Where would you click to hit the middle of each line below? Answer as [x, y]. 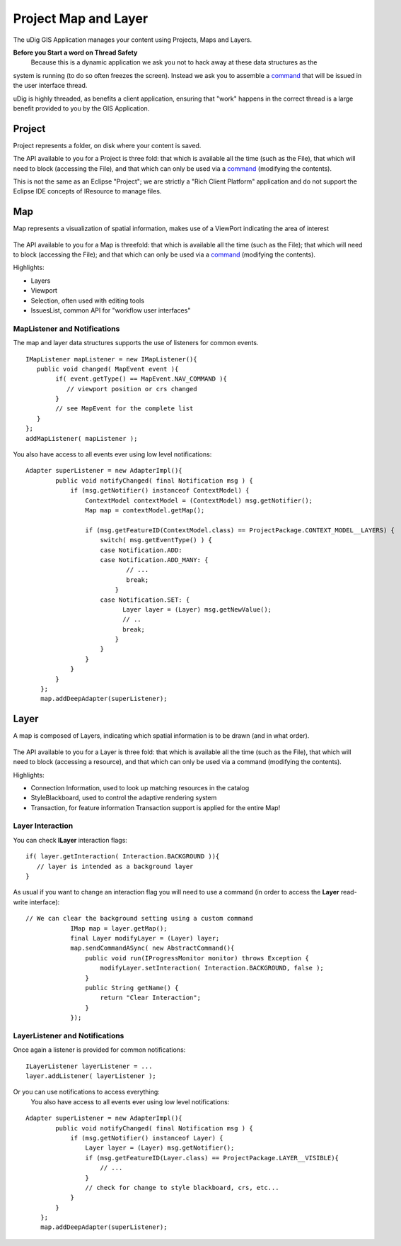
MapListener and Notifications [66, 328]
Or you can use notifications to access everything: [87, 1092]
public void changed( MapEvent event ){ [107, 369]
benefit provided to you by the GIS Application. [81, 108]
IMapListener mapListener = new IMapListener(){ [111, 359]
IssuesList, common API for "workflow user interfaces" [111, 310]
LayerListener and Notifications [69, 1035]
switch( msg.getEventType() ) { [156, 540]
